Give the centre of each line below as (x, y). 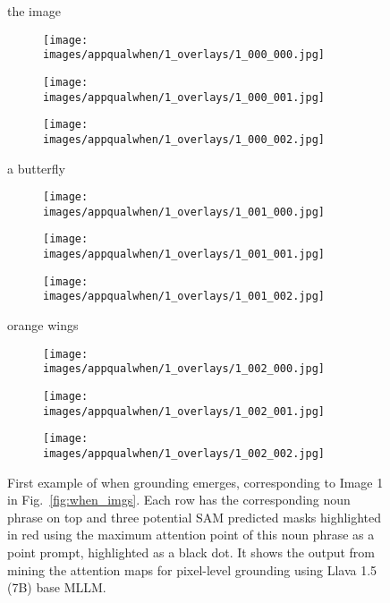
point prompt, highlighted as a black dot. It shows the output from (191, 552)
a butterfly (37, 168)
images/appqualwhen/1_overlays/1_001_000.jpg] (184, 212)
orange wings (43, 325)
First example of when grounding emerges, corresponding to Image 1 (195, 482)
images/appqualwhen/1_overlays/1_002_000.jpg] (184, 369)
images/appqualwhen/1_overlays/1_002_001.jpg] (184, 411)
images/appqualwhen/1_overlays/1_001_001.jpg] (184, 255)
